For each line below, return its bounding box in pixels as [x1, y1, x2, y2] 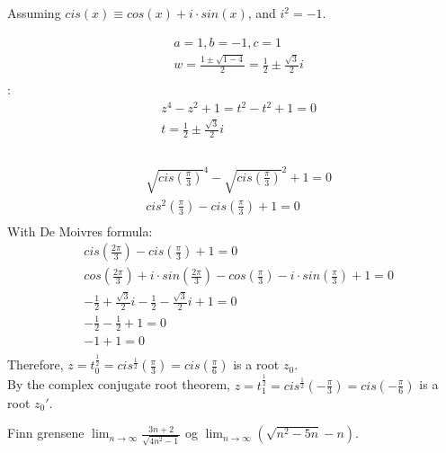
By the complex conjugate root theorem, [7, 375, 230, 394]
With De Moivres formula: [7, 221, 153, 240]
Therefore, [7, 355, 64, 374]
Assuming [7, 4, 61, 22]
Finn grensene [7, 423, 85, 442]
